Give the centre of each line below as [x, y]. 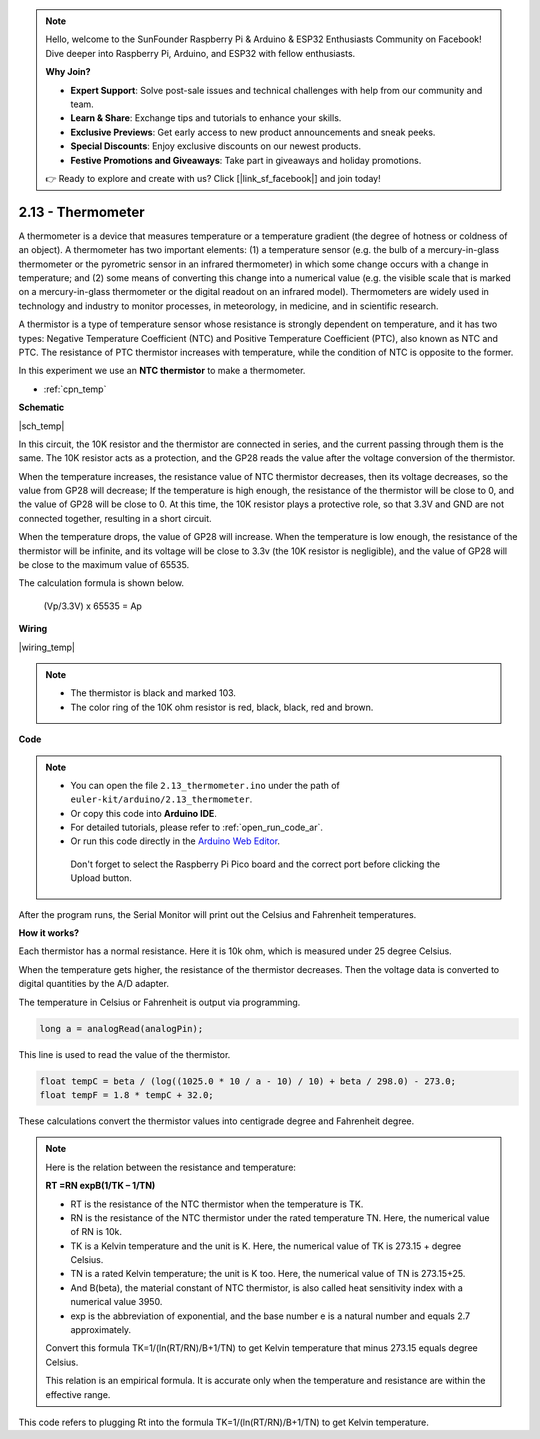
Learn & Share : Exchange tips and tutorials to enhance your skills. [206, 118]
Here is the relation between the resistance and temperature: [171, 1167]
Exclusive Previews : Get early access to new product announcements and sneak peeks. [253, 132]
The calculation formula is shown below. [101, 583]
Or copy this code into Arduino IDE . [143, 813]
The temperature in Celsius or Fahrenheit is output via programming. [159, 1002]
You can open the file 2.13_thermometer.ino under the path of [205, 785]
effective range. [78, 1394]
